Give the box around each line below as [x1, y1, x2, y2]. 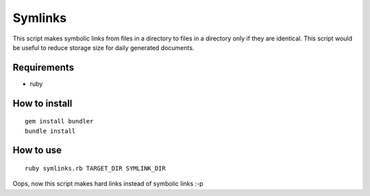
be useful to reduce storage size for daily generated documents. [12, 43, 195, 51]
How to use [12, 145, 62, 156]
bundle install [25, 127, 76, 135]
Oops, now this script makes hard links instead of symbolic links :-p [12, 180, 203, 188]
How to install [12, 97, 73, 109]
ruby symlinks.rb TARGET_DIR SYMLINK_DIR [25, 164, 166, 173]
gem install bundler [25, 117, 94, 125]
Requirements [12, 62, 75, 73]
